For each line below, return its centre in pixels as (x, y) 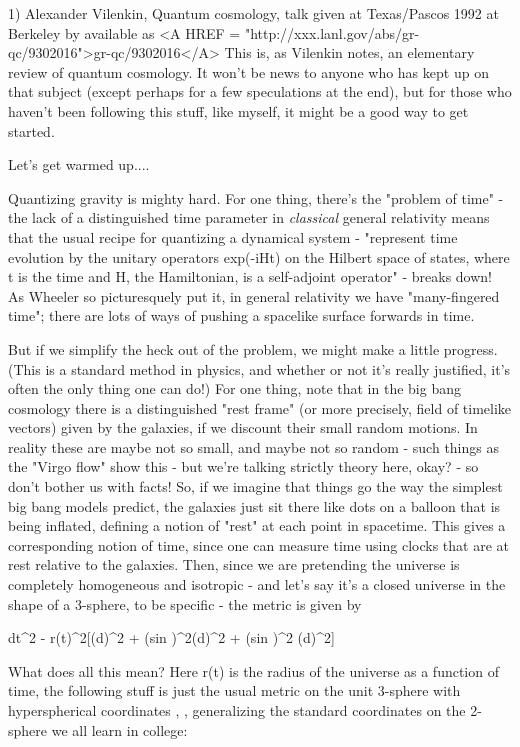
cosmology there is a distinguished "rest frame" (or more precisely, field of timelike (260, 407)
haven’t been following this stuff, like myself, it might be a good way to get (238, 110)
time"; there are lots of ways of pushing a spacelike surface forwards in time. (241, 315)
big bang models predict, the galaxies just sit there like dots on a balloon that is (254, 505)
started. (31, 130)
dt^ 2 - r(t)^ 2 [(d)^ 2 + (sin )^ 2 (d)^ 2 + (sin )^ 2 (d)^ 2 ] (171, 637)
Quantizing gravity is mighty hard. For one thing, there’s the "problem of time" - (256, 197)
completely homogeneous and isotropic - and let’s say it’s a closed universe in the (257, 584)
